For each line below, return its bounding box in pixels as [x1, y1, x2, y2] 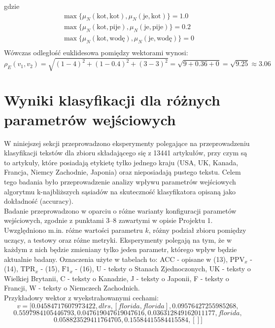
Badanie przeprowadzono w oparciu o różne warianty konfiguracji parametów [4, 205, 237, 216]
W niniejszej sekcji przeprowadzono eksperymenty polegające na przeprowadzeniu [4, 138, 250, 148]
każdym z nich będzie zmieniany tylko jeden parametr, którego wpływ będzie [4, 244, 237, 255]
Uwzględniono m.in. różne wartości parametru [4, 224, 143, 235]
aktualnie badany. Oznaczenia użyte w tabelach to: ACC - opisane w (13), [4, 254, 228, 264]
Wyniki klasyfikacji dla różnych [4, 90, 220, 110]
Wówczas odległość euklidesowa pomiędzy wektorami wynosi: [4, 47, 188, 58]
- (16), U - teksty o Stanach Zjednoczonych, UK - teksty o [75, 263, 251, 274]
